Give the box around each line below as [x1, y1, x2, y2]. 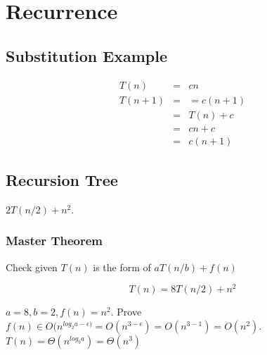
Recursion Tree [6, 169, 118, 191]
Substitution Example [6, 44, 167, 66]
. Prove [110, 304, 142, 319]
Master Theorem [6, 232, 103, 249]
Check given [6, 259, 58, 274]
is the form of [93, 259, 151, 274]
